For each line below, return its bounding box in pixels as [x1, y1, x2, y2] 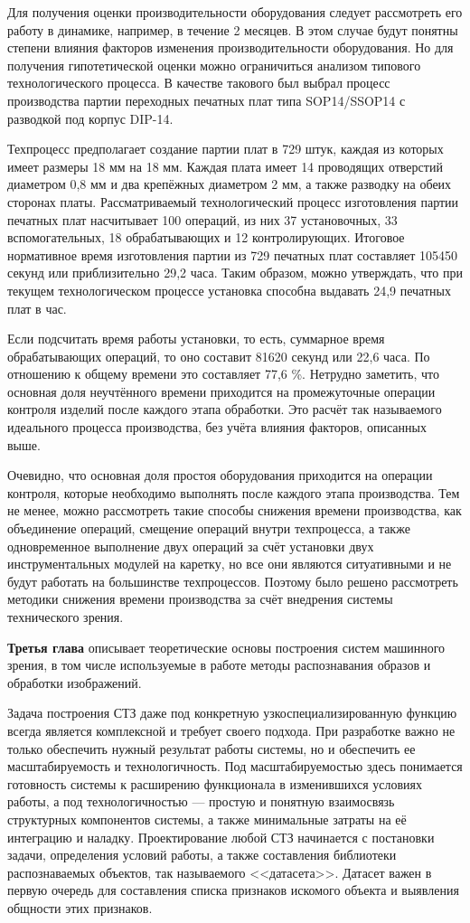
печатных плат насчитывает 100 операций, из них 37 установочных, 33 [7, 210, 398, 229]
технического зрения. [7, 607, 124, 626]
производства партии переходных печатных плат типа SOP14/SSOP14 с [7, 90, 406, 109]
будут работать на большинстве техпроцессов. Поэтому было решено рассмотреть [7, 571, 458, 590]
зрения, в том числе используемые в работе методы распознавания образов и [7, 655, 431, 674]
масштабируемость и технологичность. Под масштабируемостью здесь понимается [7, 757, 463, 776]
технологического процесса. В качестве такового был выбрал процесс [7, 73, 390, 92]
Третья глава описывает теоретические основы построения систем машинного [7, 637, 446, 656]
